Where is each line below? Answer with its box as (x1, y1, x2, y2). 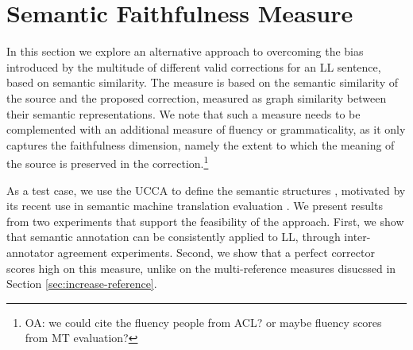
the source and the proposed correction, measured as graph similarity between (6, 89, 387, 106)
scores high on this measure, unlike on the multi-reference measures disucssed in (6, 259, 396, 276)
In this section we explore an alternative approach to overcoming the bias (6, 43, 364, 60)
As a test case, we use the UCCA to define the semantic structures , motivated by (6, 181, 406, 198)
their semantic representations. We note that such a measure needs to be (6, 105, 361, 122)
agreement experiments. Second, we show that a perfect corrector (57, 243, 375, 260)
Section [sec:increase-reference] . (6, 275, 157, 292)
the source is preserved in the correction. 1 (6, 153, 209, 171)
